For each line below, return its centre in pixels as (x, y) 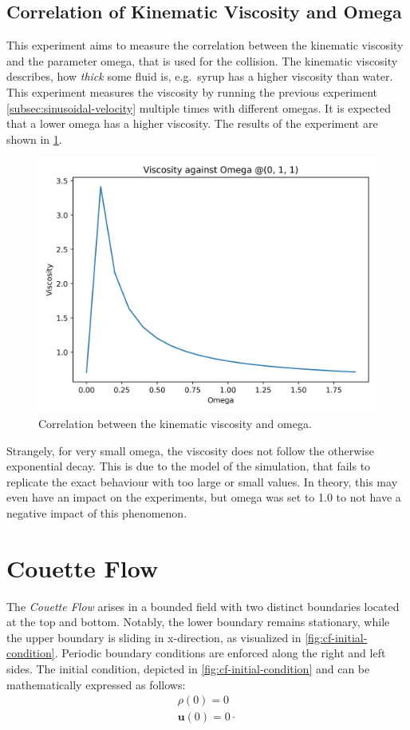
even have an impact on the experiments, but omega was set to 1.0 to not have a (204, 497)
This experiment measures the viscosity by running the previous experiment (192, 91)
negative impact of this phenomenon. (97, 512)
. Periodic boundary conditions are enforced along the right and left (220, 653)
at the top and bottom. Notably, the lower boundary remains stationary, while (198, 622)
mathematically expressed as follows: (96, 684)
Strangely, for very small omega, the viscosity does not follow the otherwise (190, 450)
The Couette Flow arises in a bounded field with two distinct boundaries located (203, 606)
